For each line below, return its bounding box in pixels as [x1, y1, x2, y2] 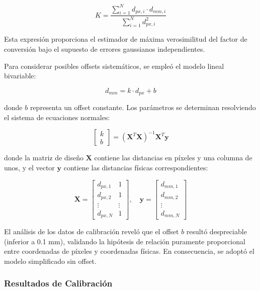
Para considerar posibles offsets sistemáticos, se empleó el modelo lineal [4, 60, 224, 71]
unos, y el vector [4, 162, 55, 173]
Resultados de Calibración [4, 277, 113, 289]
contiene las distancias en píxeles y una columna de [94, 152, 252, 163]
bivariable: [4, 70, 36, 81]
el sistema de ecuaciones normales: [4, 112, 110, 122]
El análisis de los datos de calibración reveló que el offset [4, 226, 179, 237]
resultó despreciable [186, 226, 247, 237]
